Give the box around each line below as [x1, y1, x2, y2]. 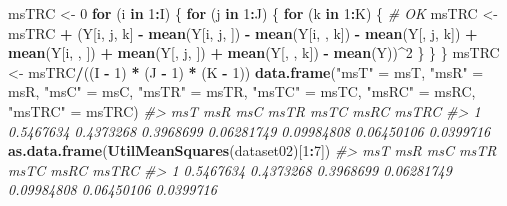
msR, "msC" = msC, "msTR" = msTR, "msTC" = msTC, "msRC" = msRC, [8, 81, 476, 102]
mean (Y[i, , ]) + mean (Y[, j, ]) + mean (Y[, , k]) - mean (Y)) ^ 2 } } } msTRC [8, 42, 500, 63]
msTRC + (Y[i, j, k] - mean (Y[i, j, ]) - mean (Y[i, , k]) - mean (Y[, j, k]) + [8, 22, 478, 43]
